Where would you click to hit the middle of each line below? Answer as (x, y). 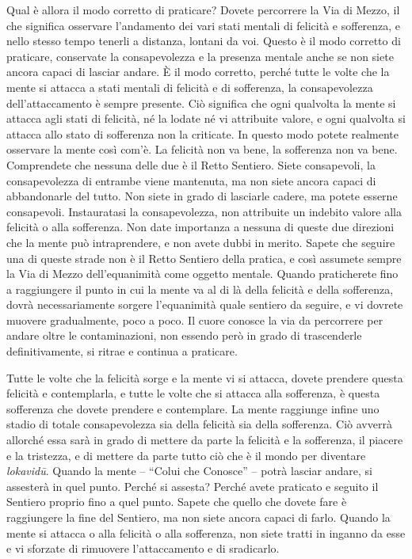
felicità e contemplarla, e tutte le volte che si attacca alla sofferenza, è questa (193, 393)
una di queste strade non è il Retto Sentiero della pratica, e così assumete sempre (204, 258)
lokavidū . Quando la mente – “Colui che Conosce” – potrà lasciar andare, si (189, 471)
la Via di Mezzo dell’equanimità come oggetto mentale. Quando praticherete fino (202, 274)
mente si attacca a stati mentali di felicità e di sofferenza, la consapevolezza (190, 87)
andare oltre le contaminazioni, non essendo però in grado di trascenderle (184, 335)
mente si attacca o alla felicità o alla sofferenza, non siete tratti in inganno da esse (206, 532)
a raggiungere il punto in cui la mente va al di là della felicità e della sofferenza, (200, 289)
